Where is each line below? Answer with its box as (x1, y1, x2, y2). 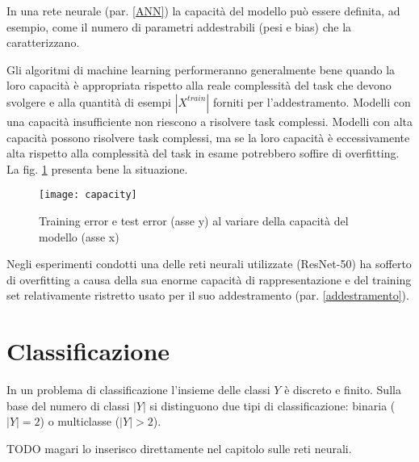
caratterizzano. (6, 34, 80, 51)
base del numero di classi (6, 397, 130, 414)
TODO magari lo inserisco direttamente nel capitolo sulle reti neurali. (6, 439, 352, 456)
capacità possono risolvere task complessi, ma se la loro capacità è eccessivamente (6, 128, 410, 145)
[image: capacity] (39, 189, 137, 201)
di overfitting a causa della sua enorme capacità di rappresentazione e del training (6, 271, 412, 288)
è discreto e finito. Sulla (284, 381, 401, 398)
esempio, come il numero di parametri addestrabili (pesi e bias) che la (6, 18, 352, 35)
